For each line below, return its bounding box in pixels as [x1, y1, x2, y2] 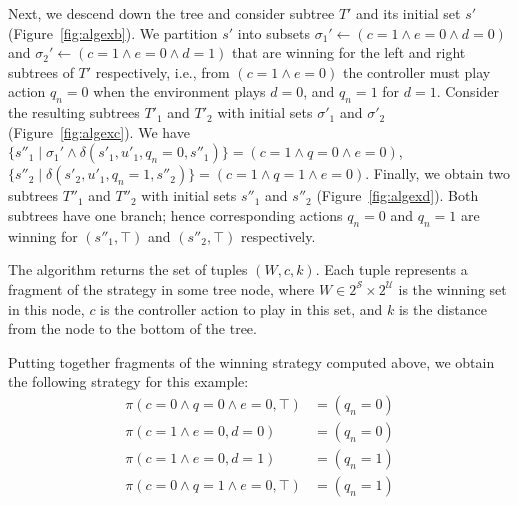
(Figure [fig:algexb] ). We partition [8, 22, 218, 43]
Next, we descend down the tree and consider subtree [8, 3, 335, 23]
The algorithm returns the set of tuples [8, 259, 248, 280]
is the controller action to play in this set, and [100, 298, 383, 319]
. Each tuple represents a [315, 259, 468, 280]
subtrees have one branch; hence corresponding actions [8, 204, 343, 225]
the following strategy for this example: [8, 371, 249, 392]
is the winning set [398, 278, 507, 299]
